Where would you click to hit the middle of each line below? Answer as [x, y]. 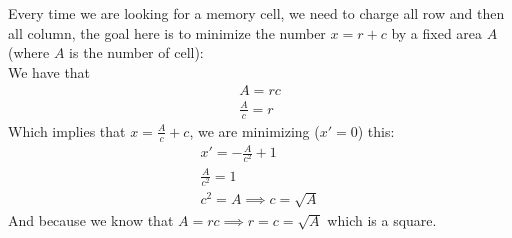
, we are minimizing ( [254, 130]
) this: [376, 130]
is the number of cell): [136, 52]
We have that [49, 71]
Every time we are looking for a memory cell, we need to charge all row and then [256, 13]
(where [29, 52]
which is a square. [382, 219]
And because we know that [91, 219]
